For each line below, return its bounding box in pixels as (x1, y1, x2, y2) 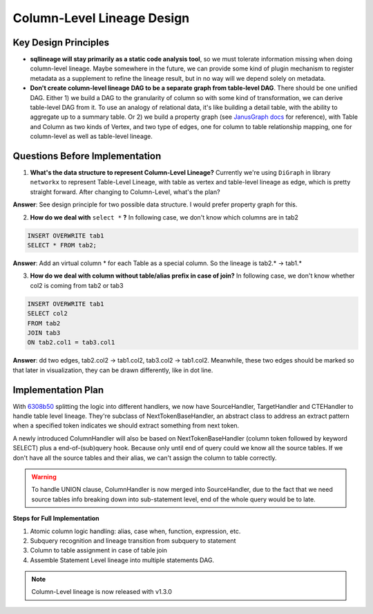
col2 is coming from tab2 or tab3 (30, 281, 124, 289)
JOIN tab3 (27, 329, 61, 336)
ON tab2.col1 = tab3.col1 (27, 338, 115, 347)
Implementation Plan (12, 384, 104, 396)
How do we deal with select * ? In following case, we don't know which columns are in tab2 (30, 213, 298, 221)
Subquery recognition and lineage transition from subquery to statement (30, 536, 236, 545)
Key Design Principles (12, 37, 110, 48)
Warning (31, 472, 57, 481)
